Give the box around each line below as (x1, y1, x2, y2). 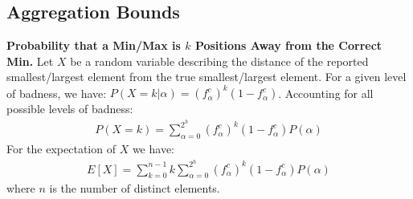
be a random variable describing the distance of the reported (70, 52, 369, 69)
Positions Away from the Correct (194, 37, 382, 54)
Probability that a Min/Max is (6, 37, 181, 54)
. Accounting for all (278, 84, 374, 101)
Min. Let (6, 52, 54, 69)
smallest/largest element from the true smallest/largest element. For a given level (6, 68, 407, 85)
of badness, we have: (6, 84, 107, 101)
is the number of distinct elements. (49, 180, 220, 197)
